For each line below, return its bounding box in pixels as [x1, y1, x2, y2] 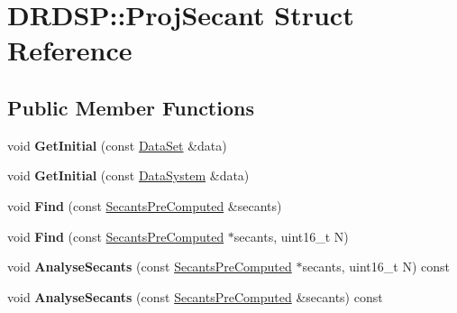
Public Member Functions [7, 93, 254, 121]
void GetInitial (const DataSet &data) [7, 135, 227, 154]
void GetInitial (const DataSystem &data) [7, 166, 250, 185]
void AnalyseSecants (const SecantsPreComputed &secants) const [7, 287, 383, 306]
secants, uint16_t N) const [302, 257, 450, 276]
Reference [7, 32, 133, 69]
